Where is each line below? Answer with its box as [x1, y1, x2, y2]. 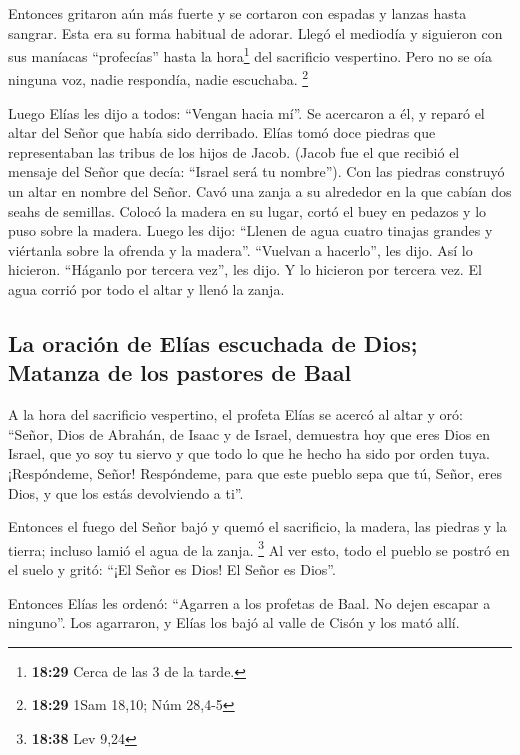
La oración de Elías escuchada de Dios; [8, 328, 418, 359]
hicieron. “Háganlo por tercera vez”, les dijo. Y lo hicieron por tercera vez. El [8, 259, 482, 280]
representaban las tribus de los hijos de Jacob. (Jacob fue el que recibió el [8, 141, 460, 162]
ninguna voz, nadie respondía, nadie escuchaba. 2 [8, 66, 309, 90]
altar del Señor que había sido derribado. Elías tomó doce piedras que [8, 122, 436, 143]
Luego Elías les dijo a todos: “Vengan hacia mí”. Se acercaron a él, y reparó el [8, 102, 485, 123]
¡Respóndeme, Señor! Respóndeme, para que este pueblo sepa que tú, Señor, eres [8, 463, 503, 483]
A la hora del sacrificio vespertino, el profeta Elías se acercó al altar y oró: [8, 404, 463, 425]
